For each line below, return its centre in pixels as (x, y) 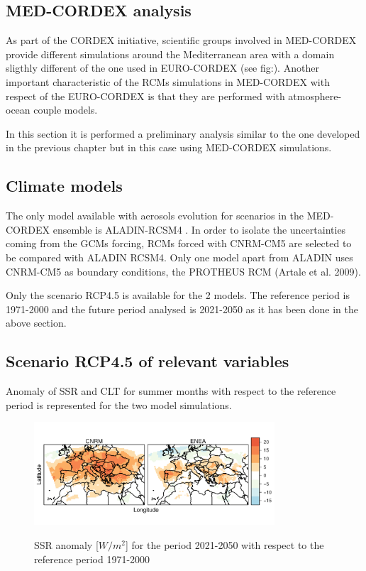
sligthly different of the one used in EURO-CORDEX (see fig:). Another (162, 68)
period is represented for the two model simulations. (119, 404)
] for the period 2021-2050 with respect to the (225, 544)
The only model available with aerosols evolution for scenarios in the (155, 216)
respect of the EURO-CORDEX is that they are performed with (145, 96)
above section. (36, 323)
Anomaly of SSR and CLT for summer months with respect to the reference (171, 391)
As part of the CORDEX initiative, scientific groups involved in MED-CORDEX (181, 40)
